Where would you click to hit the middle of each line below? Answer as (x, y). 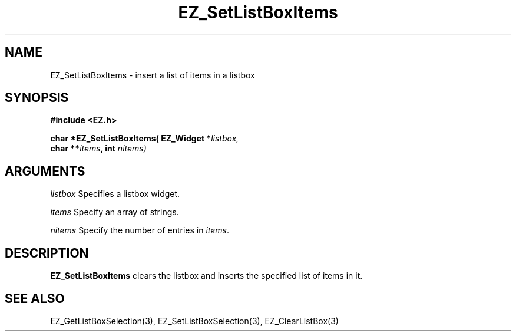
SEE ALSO (35, 298)
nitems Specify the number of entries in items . (140, 230)
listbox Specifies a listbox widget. (115, 194)
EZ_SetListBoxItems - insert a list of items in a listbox (153, 75)
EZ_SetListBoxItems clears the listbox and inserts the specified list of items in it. (206, 276)
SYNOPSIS (37, 98)
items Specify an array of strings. (115, 212)
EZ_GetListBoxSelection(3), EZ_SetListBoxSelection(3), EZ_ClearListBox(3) (194, 321)
